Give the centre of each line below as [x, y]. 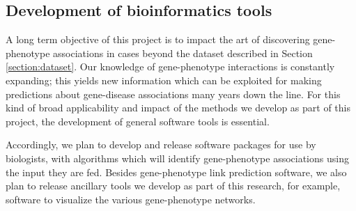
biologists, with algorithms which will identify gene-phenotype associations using [177, 158]
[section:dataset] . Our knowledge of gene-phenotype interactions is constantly [170, 67]
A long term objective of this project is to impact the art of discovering [158, 39]
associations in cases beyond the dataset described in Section [183, 53]
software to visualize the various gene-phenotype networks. [131, 199]
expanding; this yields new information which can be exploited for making [164, 80]
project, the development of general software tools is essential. [138, 121]
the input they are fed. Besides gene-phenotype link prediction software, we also [176, 172]
